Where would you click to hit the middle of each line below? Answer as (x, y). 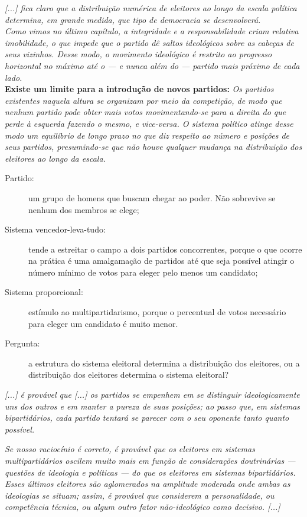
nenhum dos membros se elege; (84, 209)
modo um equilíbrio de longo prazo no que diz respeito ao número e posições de (147, 135)
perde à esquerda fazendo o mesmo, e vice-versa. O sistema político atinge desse (149, 123)
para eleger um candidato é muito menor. (103, 323)
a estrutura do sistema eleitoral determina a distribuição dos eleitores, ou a (164, 363)
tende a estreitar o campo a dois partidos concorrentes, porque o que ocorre (165, 249)
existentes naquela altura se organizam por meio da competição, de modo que (143, 100)
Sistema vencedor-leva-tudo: (55, 229)
